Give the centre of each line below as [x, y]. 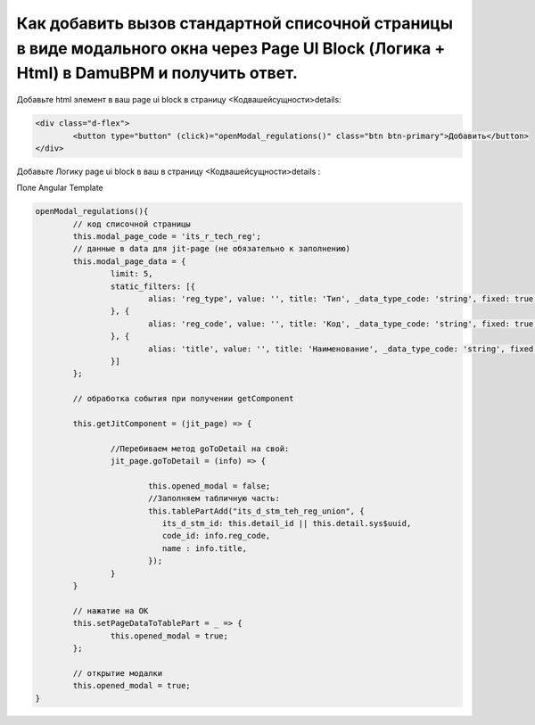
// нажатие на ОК [111, 610]
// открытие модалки [118, 673]
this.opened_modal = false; [209, 486]
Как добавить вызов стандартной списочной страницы [235, 23]
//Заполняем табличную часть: [214, 498]
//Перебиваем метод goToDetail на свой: [200, 449]
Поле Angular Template [60, 188]
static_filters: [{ [153, 286]
